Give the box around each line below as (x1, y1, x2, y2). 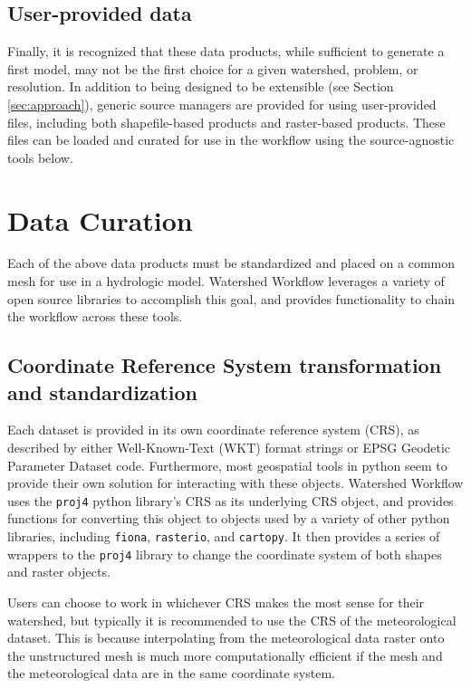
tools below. (7, 148, 73, 167)
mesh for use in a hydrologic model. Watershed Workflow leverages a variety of (7, 272, 445, 291)
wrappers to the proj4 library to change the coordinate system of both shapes (7, 544, 442, 563)
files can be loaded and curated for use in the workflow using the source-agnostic (7, 130, 455, 149)
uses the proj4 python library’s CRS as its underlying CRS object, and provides (7, 491, 454, 510)
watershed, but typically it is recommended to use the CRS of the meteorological (7, 610, 457, 629)
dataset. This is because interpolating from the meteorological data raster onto (7, 628, 445, 647)
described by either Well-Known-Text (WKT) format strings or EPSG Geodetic (7, 438, 451, 457)
